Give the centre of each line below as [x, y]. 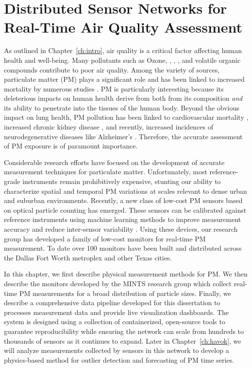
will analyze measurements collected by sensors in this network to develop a [117, 350]
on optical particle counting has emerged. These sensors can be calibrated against [125, 210]
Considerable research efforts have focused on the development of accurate [114, 162]
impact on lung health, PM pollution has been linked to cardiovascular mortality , [126, 117]
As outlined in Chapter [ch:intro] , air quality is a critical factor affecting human [123, 50]
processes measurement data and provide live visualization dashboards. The [117, 312]
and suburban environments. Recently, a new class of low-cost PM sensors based [123, 200]
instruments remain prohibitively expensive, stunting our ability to [122, 181]
